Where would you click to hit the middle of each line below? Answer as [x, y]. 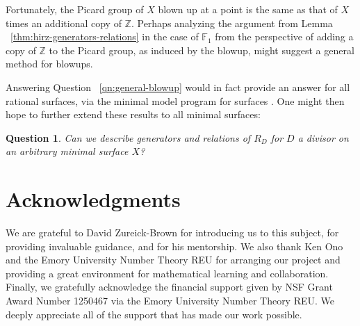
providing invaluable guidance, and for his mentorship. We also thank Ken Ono [174, 246]
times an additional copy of [64, 23]
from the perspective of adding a [284, 36]
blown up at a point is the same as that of [248, 9]
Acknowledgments [93, 199]
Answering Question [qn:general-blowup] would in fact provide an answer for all [178, 87]
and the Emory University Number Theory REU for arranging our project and [173, 260]
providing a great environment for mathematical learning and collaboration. [167, 273]
